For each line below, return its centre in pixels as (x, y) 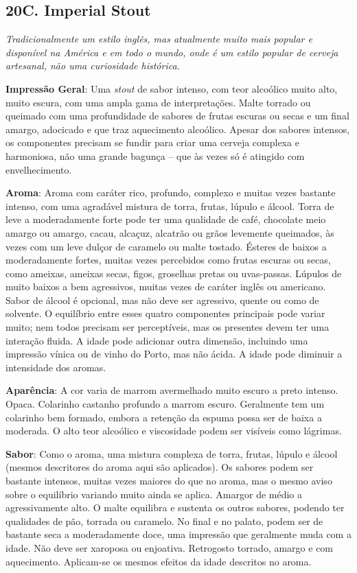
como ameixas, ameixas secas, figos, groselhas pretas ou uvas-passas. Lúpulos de (174, 273)
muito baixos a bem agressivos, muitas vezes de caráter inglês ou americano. (166, 286)
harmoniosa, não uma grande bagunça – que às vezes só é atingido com (155, 155)
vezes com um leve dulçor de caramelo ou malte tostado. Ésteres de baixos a (166, 246)
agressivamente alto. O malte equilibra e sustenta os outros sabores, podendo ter (175, 507)
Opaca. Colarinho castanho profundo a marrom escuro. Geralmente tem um (165, 404)
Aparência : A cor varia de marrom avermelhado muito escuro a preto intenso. (172, 390)
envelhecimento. (39, 169)
